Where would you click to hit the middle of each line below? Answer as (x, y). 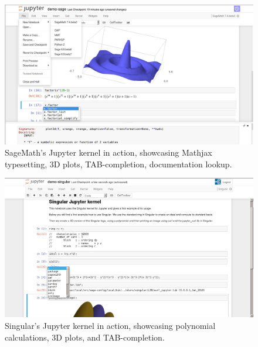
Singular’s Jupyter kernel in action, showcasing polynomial (110, 325)
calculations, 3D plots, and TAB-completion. (85, 337)
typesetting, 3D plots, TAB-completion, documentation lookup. (118, 164)
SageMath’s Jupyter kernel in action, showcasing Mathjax (108, 152)
